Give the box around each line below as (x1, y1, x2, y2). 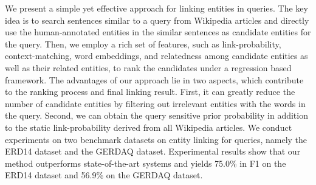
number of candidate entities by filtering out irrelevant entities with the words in (5, 97, 306, 110)
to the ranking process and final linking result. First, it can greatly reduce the (5, 85, 295, 98)
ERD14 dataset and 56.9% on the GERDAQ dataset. (5, 169, 203, 181)
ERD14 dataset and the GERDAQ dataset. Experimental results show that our (5, 145, 301, 158)
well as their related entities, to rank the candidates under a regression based (5, 61, 292, 74)
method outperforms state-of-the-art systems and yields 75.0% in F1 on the (5, 156, 286, 169)
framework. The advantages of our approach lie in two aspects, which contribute (5, 73, 304, 86)
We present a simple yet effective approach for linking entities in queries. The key (5, 2, 308, 14)
